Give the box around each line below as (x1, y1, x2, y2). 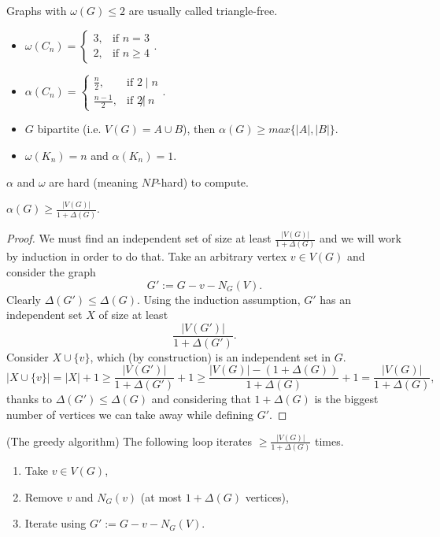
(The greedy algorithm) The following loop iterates (6, 432, 253, 449)
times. (315, 432, 344, 449)
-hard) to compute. (157, 173, 249, 190)
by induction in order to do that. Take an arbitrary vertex (6, 248, 287, 265)
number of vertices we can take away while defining (6, 406, 253, 423)
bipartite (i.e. (37, 120, 102, 137)
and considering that (151, 391, 251, 407)
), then (183, 120, 216, 137)
